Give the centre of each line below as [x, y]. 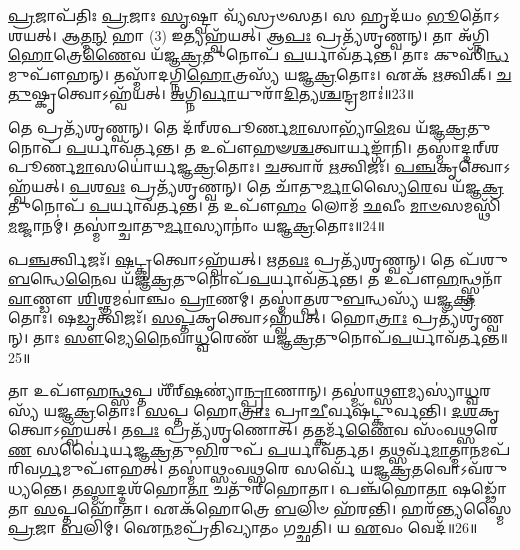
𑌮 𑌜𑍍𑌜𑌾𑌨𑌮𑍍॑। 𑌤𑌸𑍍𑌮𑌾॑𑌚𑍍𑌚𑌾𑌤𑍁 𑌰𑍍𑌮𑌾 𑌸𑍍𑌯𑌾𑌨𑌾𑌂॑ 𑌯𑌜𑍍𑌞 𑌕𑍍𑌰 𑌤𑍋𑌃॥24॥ [196, 224]
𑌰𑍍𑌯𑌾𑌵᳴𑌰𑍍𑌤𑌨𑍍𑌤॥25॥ [459, 336]
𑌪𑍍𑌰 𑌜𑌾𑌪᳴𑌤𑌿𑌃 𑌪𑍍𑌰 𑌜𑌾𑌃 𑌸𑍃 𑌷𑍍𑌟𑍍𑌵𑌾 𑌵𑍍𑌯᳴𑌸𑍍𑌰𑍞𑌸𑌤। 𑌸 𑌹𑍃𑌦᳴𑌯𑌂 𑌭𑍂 [234, 15]
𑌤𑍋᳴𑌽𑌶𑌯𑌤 [479, 15]
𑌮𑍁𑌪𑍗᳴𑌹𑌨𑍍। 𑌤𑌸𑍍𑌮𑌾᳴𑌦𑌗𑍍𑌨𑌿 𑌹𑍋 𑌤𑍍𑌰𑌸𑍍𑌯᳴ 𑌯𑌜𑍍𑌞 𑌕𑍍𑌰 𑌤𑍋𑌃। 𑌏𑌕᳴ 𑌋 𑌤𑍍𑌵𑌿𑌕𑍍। [250, 73]
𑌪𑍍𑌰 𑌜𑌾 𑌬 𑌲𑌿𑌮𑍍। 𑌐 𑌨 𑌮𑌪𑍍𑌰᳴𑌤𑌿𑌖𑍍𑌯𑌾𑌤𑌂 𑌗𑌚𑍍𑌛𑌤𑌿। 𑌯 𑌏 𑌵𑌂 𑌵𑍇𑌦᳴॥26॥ [243, 527]
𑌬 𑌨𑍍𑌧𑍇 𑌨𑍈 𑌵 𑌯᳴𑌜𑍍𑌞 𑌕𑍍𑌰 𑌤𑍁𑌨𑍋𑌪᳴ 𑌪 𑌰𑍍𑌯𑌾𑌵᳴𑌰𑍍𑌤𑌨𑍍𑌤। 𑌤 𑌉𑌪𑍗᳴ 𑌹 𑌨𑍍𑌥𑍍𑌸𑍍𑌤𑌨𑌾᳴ [255, 278]
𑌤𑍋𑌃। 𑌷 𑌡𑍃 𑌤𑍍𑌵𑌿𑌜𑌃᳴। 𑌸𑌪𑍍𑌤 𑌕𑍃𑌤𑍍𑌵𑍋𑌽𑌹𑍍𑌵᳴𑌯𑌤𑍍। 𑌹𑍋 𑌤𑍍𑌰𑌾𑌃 [208, 317]
